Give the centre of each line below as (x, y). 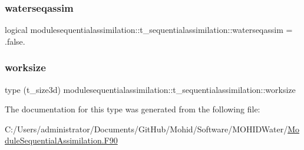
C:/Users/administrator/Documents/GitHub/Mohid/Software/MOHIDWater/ (146, 129)
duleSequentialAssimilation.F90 (61, 140)
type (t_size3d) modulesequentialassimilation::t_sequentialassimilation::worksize (150, 89)
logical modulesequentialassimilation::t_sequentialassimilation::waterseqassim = (149, 30)
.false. (15, 41)
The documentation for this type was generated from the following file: (133, 109)
